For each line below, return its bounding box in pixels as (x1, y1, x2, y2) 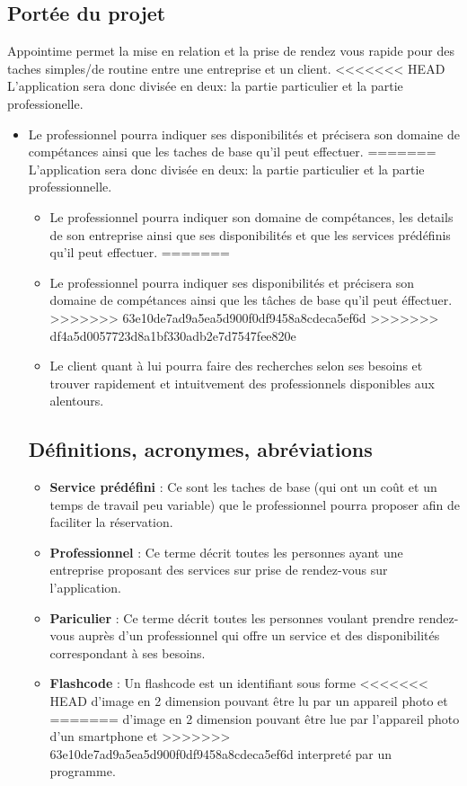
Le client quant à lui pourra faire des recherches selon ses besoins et (49, 356, 423, 375)
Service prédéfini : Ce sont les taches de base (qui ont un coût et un (49, 478, 437, 496)
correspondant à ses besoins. (49, 643, 206, 662)
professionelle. (7, 94, 84, 112)
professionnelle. (28, 177, 112, 196)
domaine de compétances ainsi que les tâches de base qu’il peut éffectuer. (49, 290, 453, 309)
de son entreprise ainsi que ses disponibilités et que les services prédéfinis (49, 225, 451, 244)
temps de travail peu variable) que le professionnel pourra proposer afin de (49, 495, 460, 514)
